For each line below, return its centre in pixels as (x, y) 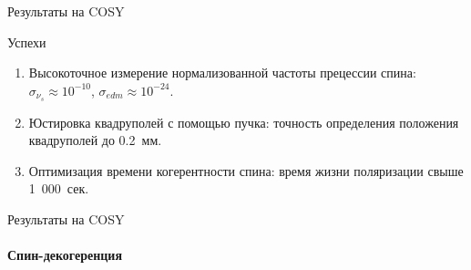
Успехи (27, 42)
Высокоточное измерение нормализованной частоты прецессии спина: (222, 73)
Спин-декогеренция (65, 255)
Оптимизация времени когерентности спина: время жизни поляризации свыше (246, 170)
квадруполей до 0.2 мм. (95, 140)
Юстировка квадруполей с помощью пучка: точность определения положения (244, 122)
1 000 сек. (59, 188)
